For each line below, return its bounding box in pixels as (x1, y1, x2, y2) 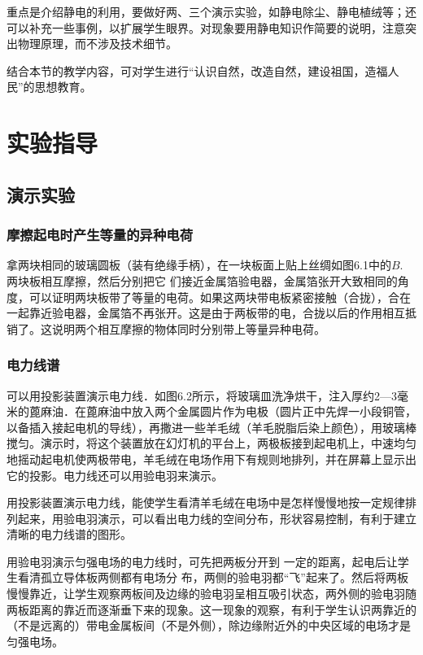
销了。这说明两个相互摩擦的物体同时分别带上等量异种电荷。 (7, 320, 325, 337)
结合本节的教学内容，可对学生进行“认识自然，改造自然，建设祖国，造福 (7, 62, 388, 79)
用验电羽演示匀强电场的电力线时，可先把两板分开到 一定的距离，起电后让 (7, 552, 398, 570)
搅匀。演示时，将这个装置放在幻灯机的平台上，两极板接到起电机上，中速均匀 (7, 434, 416, 452)
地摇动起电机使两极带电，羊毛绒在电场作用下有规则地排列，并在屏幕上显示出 (7, 450, 416, 467)
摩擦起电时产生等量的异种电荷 (7, 225, 194, 245)
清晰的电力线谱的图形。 (7, 526, 132, 543)
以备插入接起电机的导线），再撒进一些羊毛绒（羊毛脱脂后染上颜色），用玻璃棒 (7, 418, 416, 435)
